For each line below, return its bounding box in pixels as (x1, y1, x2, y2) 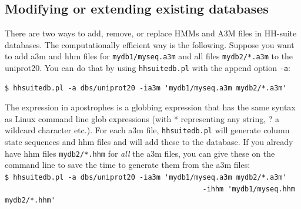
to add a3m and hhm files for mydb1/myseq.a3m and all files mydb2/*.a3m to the (5, 50, 293, 62)
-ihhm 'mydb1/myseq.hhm (202, 184, 295, 193)
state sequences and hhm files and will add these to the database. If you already (5, 136, 293, 148)
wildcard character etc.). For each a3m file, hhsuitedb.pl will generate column (5, 124, 290, 136)
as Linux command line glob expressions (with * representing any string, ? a (5, 112, 280, 124)
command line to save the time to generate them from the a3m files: (5, 159, 250, 171)
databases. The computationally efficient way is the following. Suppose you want (5, 38, 295, 50)
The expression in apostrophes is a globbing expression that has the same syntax (5, 101, 296, 113)
